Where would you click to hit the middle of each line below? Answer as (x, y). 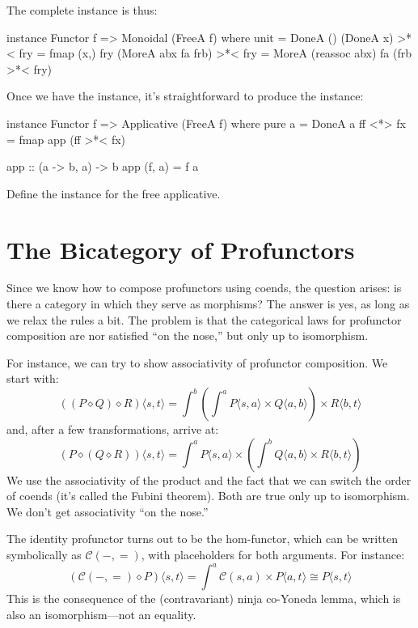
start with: (33, 378)
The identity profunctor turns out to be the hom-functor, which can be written (203, 539)
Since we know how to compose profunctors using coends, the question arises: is (204, 288)
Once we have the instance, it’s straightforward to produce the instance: (185, 96)
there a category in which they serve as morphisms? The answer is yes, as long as (208, 304)
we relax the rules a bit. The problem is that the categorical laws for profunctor (204, 319)
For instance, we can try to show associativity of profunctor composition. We (197, 362)
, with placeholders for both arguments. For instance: (273, 554)
